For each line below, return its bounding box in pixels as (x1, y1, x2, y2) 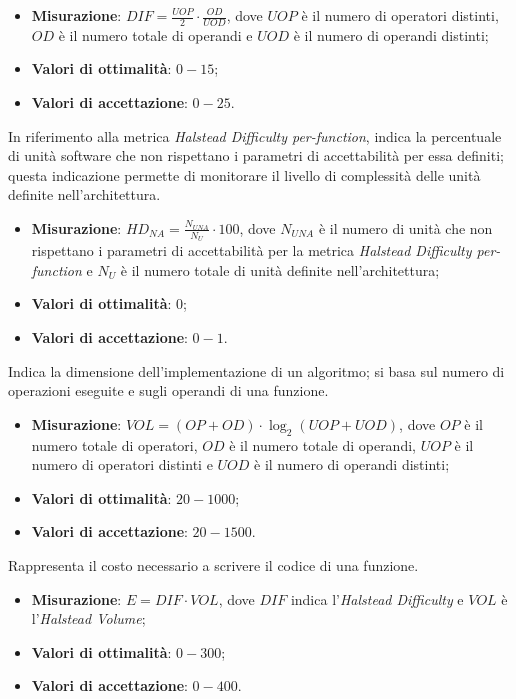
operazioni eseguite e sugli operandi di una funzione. (8, 380, 329, 401)
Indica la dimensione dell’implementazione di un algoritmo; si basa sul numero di (8, 360, 505, 381)
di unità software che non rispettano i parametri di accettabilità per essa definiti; (8, 145, 504, 166)
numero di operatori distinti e (31, 454, 213, 475)
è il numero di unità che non (318, 217, 493, 238)
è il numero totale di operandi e (58, 24, 253, 45)
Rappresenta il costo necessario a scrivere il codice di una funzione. (8, 554, 419, 575)
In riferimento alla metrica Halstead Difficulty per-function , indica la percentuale (8, 125, 502, 146)
